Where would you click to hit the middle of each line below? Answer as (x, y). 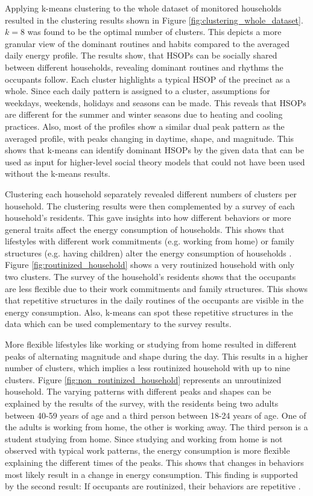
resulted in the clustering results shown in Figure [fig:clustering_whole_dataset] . (154, 20)
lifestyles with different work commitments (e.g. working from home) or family (150, 241)
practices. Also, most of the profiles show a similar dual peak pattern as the (145, 126)
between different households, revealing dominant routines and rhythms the (144, 67)
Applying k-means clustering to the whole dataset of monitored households (143, 8)
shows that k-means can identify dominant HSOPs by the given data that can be (154, 150)
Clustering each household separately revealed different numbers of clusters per (151, 193)
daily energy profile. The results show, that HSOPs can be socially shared (141, 55)
